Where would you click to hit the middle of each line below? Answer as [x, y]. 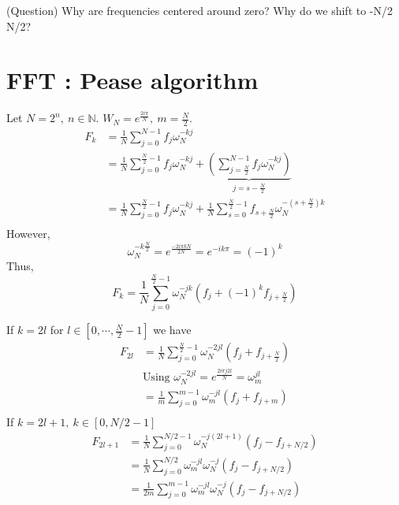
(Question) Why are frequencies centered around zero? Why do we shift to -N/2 [200, 10]
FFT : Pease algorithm [132, 80]
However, [28, 234]
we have [172, 330]
